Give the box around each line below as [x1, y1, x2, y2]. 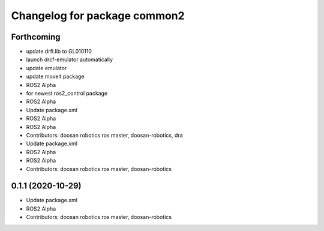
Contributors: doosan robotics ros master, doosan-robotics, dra [26, 131, 183, 139]
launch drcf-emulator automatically [26, 56, 113, 63]
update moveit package [26, 73, 85, 80]
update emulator [26, 64, 67, 71]
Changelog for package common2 [11, 9, 185, 22]
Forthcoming [11, 32, 61, 42]
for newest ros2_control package [26, 90, 108, 97]
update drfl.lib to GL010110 [26, 48, 92, 55]
